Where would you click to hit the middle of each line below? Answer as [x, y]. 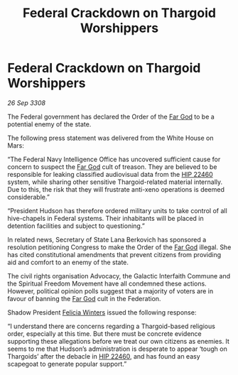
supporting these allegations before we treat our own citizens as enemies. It [118, 341]
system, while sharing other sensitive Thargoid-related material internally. [115, 182]
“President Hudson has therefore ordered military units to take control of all [117, 210]
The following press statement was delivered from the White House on [110, 138]
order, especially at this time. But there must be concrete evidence [105, 333]
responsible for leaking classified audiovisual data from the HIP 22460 [110, 174]
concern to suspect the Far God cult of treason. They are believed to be [112, 167]
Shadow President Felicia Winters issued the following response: [102, 312]
